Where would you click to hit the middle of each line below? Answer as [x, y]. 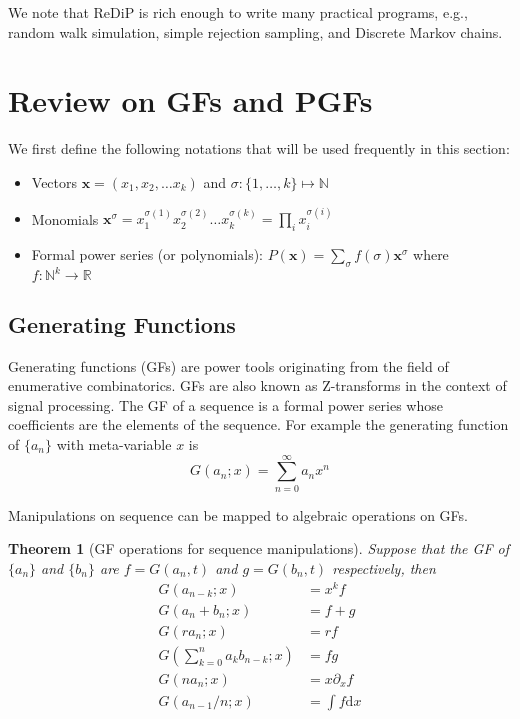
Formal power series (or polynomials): [147, 254]
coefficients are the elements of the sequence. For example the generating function [258, 424]
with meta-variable [114, 443]
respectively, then [384, 567]
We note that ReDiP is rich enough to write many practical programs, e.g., [238, 12]
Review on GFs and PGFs [190, 100]
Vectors [54, 181]
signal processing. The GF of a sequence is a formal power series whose [225, 404]
